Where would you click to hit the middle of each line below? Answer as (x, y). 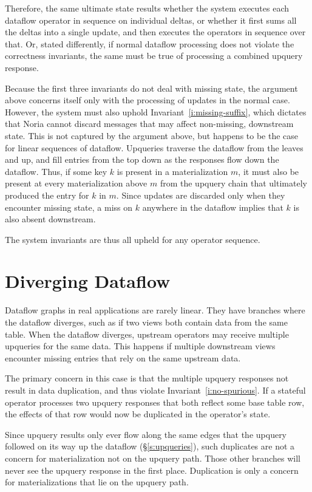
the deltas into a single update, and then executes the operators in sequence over (155, 32)
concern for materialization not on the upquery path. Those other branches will (153, 458)
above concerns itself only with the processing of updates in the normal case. (148, 100)
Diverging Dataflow (88, 281)
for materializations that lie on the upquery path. (97, 482)
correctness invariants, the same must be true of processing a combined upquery (154, 56)
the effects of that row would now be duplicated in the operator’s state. (138, 414)
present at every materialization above (76, 183)
